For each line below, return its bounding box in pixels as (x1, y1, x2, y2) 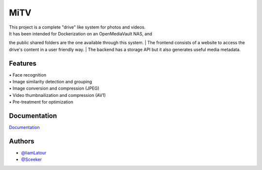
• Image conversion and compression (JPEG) (9, 85, 99, 92)
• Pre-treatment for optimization (9, 99, 74, 105)
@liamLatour (21, 150, 47, 155)
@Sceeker (21, 156, 42, 162)
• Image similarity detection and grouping (9, 79, 92, 85)
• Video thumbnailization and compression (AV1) (9, 92, 106, 98)
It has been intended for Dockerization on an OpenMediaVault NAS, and (9, 31, 152, 36)
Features (9, 59, 36, 67)
